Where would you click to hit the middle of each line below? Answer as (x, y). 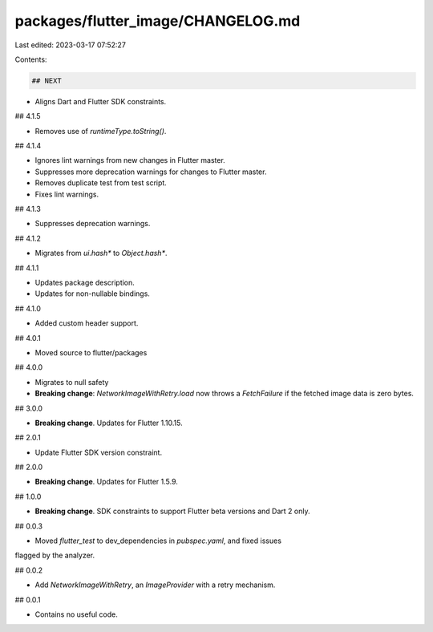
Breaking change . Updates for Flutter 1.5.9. (106, 482)
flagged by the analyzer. (55, 555)
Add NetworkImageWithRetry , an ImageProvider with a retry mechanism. (155, 585)
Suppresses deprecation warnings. (93, 224)
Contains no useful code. (76, 614)
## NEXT (47, 81)
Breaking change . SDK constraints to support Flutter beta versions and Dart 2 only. (172, 511)
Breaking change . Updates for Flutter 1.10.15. (109, 423)
